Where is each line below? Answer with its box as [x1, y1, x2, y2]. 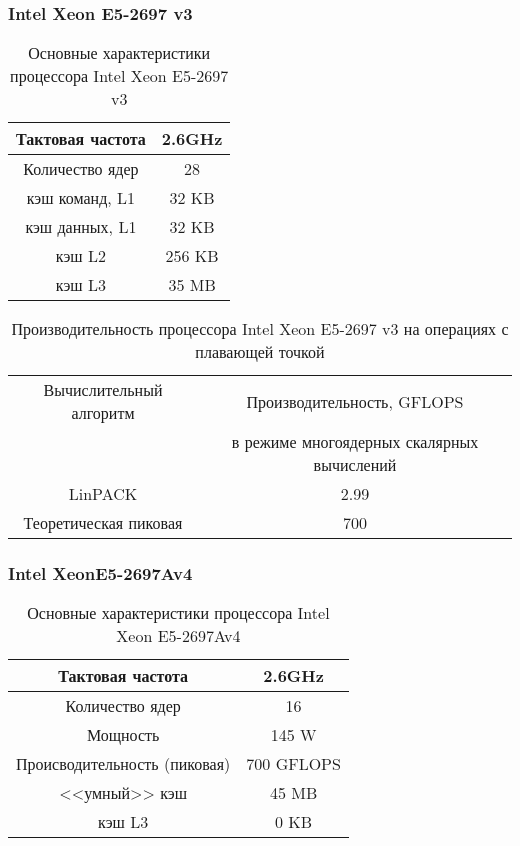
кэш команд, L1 [26, 186, 136, 210]
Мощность [86, 723, 160, 747]
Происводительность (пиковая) [16, 752, 231, 776]
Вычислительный [43, 378, 163, 402]
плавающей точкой [195, 340, 325, 364]
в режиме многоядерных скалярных [231, 430, 479, 454]
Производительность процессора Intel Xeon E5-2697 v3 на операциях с [11, 317, 509, 341]
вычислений [313, 453, 397, 477]
